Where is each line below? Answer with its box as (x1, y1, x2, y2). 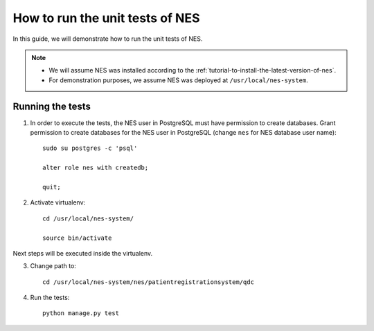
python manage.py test (42, 310, 120, 317)
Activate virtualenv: (30, 198, 86, 207)
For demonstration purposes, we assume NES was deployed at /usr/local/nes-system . (48, 76, 308, 84)
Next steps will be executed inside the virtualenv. (12, 249, 153, 257)
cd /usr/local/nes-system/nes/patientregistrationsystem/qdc (42, 278, 254, 286)
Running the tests (12, 100, 91, 112)
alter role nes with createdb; (42, 164, 149, 172)
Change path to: (30, 262, 76, 270)
